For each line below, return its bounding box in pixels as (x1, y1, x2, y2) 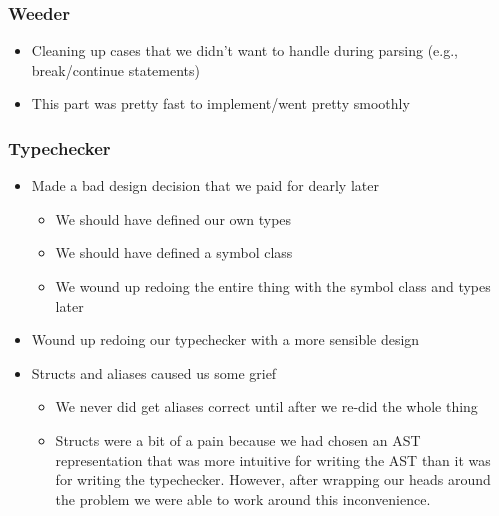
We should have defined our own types (55, 208, 292, 229)
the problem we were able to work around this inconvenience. (55, 488, 431, 509)
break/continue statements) (31, 59, 200, 80)
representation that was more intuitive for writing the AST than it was (55, 449, 491, 470)
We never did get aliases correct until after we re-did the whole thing (55, 396, 478, 417)
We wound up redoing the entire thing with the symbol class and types (55, 276, 491, 296)
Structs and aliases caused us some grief (31, 362, 277, 383)
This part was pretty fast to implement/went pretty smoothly (31, 93, 410, 114)
